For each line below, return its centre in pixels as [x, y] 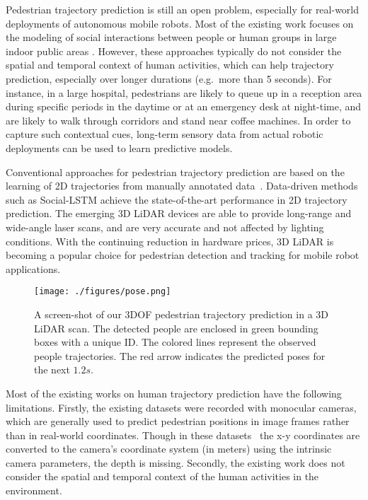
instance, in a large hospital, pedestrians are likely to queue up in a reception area [184, 92]
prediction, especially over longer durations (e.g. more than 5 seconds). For [169, 78]
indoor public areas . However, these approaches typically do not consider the [174, 51]
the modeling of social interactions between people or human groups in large [171, 37]
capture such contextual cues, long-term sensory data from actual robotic [165, 134]
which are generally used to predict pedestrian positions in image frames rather [178, 421]
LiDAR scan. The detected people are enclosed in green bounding [176, 328]
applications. [33, 268]
